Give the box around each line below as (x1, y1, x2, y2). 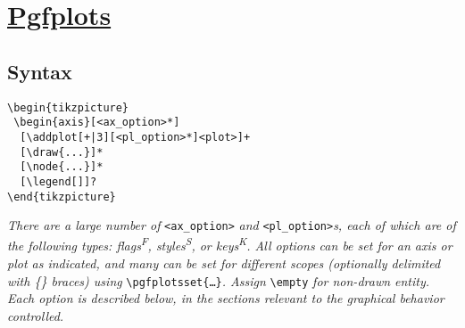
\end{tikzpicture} (7, 190, 116, 203)
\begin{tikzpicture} (7, 101, 129, 114)
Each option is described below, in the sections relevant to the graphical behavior (7, 289, 444, 307)
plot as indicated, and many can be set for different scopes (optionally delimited (7, 254, 441, 273)
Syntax (7, 57, 72, 85)
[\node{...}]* (20, 160, 104, 174)
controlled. (7, 306, 64, 324)
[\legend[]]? (20, 175, 97, 188)
